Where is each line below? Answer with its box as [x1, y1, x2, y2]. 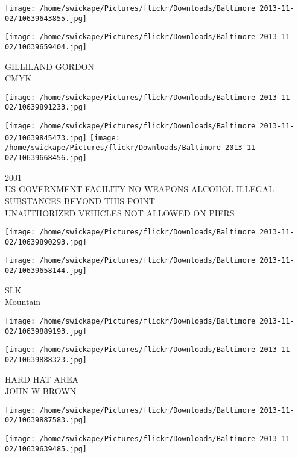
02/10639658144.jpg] [5, 266, 87, 275]
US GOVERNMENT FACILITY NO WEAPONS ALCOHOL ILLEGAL [5, 183, 274, 195]
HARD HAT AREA [5, 372, 79, 385]
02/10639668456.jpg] [5, 154, 87, 163]
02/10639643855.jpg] [5, 14, 87, 23]
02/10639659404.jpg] [5, 42, 87, 51]
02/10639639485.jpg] [5, 444, 87, 453]
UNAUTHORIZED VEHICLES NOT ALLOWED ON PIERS [5, 206, 235, 219]
